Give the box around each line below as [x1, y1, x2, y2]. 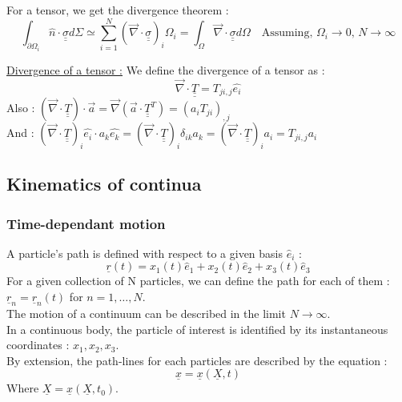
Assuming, [261, 27, 313, 39]
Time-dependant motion [6, 213, 166, 233]
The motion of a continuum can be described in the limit [6, 305, 286, 322]
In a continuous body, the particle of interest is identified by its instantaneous [6, 320, 388, 337]
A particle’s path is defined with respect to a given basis [6, 244, 283, 261]
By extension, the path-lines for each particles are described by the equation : [6, 352, 388, 368]
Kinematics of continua [6, 171, 202, 196]
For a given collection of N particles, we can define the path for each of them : [6, 272, 390, 289]
